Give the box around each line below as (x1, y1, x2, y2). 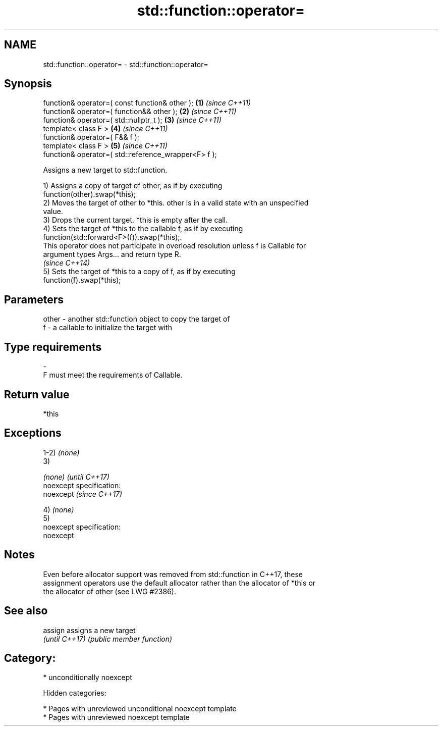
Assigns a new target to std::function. (43, 166, 168, 175)
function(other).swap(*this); (43, 190, 136, 199)
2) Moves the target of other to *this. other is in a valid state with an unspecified (43, 198, 309, 207)
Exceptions (4, 427, 62, 440)
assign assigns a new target (43, 625, 136, 635)
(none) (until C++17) (43, 472, 109, 481)
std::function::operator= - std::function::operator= (43, 60, 208, 69)
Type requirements (4, 340, 102, 353)
